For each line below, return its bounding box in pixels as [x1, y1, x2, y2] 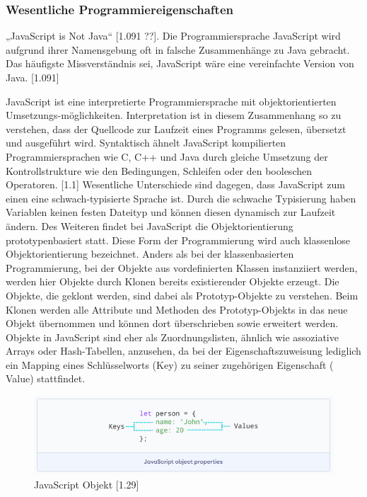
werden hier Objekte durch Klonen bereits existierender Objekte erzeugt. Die [6, 274, 339, 289]
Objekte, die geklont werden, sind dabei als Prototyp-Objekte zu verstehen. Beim [6, 287, 359, 302]
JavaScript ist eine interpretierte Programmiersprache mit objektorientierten [6, 93, 337, 108]
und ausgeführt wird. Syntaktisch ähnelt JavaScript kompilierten [6, 135, 286, 150]
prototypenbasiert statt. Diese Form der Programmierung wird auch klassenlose [6, 232, 351, 247]
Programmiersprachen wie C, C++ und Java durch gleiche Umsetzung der [6, 149, 328, 164]
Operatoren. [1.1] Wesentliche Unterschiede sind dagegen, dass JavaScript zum [6, 177, 345, 192]
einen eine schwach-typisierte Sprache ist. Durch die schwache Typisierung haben [6, 190, 356, 205]
